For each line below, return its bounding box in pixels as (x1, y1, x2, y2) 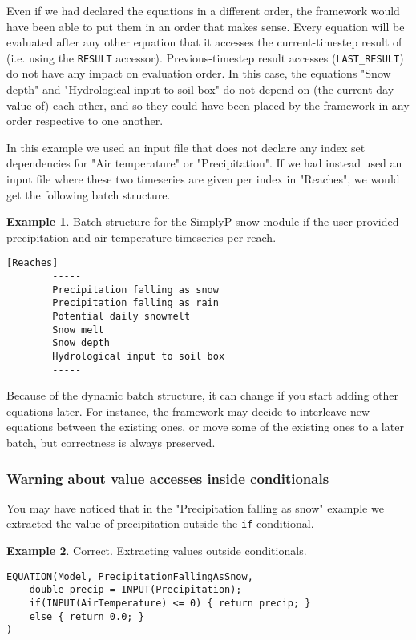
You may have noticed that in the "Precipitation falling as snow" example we (6, 499, 384, 516)
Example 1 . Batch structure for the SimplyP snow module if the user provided (6, 213, 399, 230)
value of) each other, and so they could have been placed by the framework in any (6, 96, 410, 113)
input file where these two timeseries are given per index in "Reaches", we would (6, 171, 400, 187)
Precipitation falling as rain (52, 297, 219, 309)
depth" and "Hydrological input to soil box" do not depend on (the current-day (6, 81, 394, 98)
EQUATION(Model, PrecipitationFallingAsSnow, (6, 570, 253, 582)
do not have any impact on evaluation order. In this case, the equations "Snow (6, 65, 391, 82)
